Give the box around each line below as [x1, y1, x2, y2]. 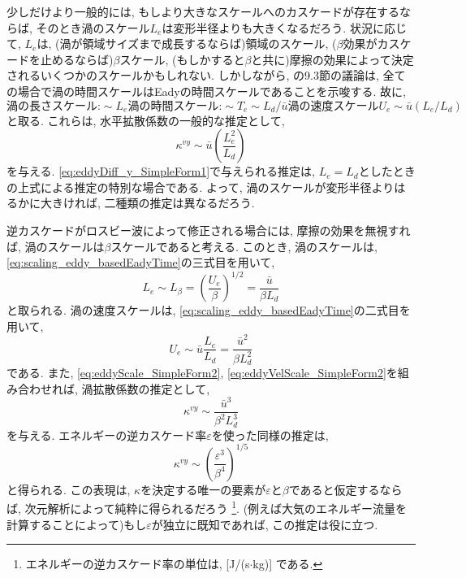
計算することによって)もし [6, 515, 147, 532]
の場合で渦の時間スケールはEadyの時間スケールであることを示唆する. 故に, [6, 82, 407, 99]
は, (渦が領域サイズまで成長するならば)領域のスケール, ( [37, 35, 337, 52]
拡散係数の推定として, [93, 380, 210, 397]
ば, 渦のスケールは [6, 237, 105, 254]
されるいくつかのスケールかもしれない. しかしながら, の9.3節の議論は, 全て [6, 67, 406, 84]
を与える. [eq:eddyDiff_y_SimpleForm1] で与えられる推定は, [6, 163, 316, 180]
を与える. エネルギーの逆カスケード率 [6, 426, 207, 443]
